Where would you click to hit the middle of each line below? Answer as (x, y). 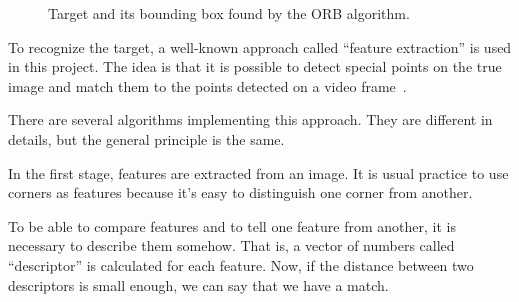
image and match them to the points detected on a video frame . (207, 85)
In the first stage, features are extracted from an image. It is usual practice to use (258, 172)
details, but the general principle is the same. (146, 138)
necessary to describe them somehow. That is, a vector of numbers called (231, 245)
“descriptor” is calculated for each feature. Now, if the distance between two (241, 264)
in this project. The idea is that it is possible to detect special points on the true (255, 66)
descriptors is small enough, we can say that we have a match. (198, 284)
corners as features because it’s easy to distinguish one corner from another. (240, 192)
